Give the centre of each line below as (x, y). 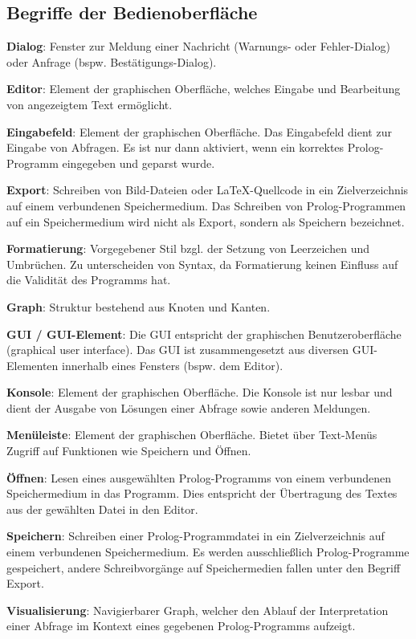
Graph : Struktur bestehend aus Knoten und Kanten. (139, 306)
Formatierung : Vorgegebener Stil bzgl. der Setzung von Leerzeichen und (188, 248)
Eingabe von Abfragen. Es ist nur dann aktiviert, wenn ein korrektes (175, 147)
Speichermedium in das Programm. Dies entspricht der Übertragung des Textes (202, 493)
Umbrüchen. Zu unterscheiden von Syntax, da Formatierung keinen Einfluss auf (202, 264)
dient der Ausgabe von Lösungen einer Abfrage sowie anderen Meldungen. (189, 407)
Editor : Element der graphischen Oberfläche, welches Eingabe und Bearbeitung (204, 89)
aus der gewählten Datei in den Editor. (102, 509)
